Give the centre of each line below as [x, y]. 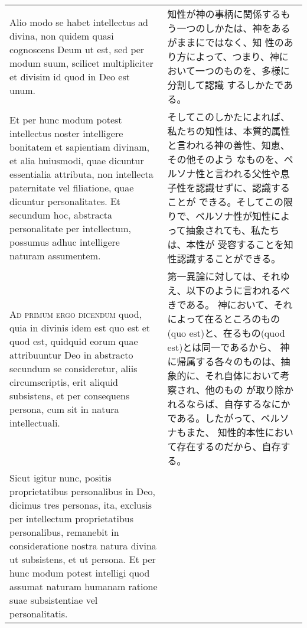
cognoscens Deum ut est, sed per [77, 49]
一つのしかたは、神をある [233, 28]
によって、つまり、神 [233, 56]
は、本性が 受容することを [226, 244]
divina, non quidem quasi [62, 36]
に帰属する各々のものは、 [224, 361]
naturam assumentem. [55, 255]
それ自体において [243, 375]
